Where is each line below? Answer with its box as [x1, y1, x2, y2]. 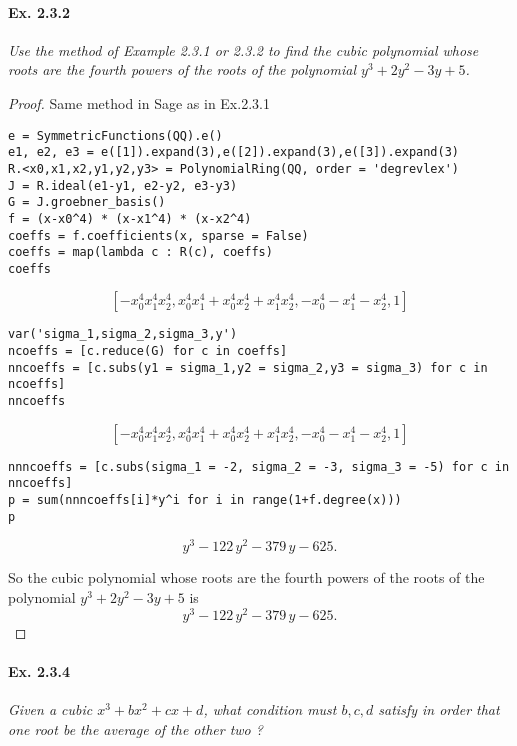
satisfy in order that [378, 699, 500, 720]
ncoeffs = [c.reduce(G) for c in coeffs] [8, 344, 288, 359]
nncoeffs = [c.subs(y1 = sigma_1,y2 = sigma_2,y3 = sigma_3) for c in [8, 360, 488, 375]
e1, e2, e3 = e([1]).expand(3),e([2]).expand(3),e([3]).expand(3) [8, 145, 460, 160]
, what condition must [203, 699, 337, 720]
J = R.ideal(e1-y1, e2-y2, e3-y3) [8, 178, 238, 193]
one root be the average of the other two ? [8, 718, 263, 739]
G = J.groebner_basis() [8, 195, 166, 210]
